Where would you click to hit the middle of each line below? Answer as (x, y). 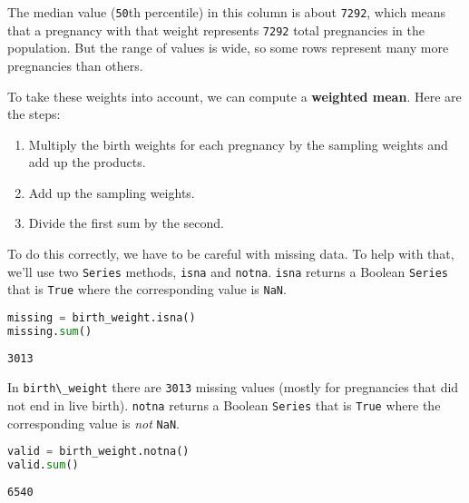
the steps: (34, 114)
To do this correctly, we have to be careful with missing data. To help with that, (231, 254)
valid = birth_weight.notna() (98, 452)
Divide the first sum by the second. (126, 223)
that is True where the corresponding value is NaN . (147, 289)
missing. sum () (50, 331)
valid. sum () (43, 465)
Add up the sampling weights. (112, 192)
